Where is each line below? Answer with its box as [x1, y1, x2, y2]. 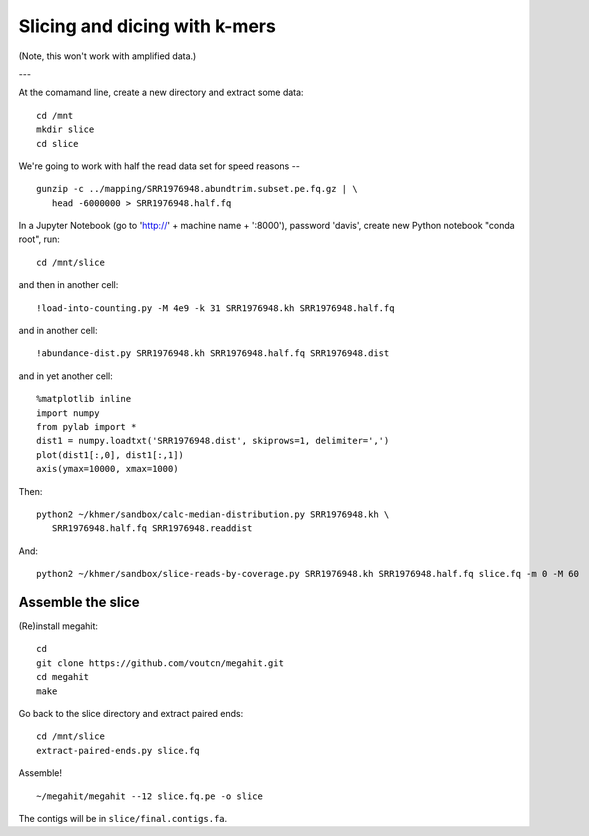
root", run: [18, 233, 60, 245]
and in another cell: [18, 325, 98, 337]
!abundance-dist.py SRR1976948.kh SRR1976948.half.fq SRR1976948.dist [36, 348, 390, 359]
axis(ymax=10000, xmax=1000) [36, 463, 179, 475]
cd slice [36, 138, 79, 149]
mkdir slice [36, 124, 95, 135]
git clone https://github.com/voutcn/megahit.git [36, 657, 285, 669]
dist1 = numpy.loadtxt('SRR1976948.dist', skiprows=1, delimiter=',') [36, 435, 390, 447]
